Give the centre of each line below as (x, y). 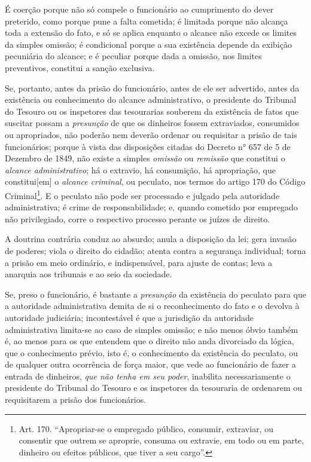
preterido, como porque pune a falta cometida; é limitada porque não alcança (147, 21)
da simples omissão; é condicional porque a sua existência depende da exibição (148, 44)
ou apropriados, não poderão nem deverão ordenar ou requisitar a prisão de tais (151, 134)
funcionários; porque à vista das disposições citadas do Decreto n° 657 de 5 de (148, 146)
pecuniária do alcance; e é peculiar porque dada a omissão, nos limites (133, 56)
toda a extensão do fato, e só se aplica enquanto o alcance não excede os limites (151, 33)
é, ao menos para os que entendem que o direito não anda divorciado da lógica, (150, 341)
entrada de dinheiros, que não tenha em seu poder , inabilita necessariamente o (148, 376)
